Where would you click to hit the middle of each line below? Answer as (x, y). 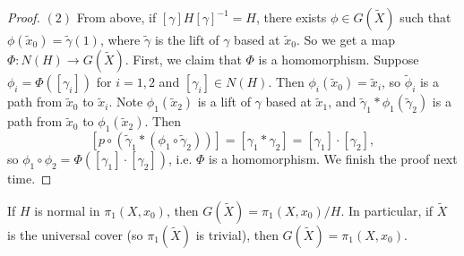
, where (120, 39)
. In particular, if (387, 210)
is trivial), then (237, 234)
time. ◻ (30, 179)
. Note (126, 102)
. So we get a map (345, 39)
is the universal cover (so (75, 234)
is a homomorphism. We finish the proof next (333, 159)
